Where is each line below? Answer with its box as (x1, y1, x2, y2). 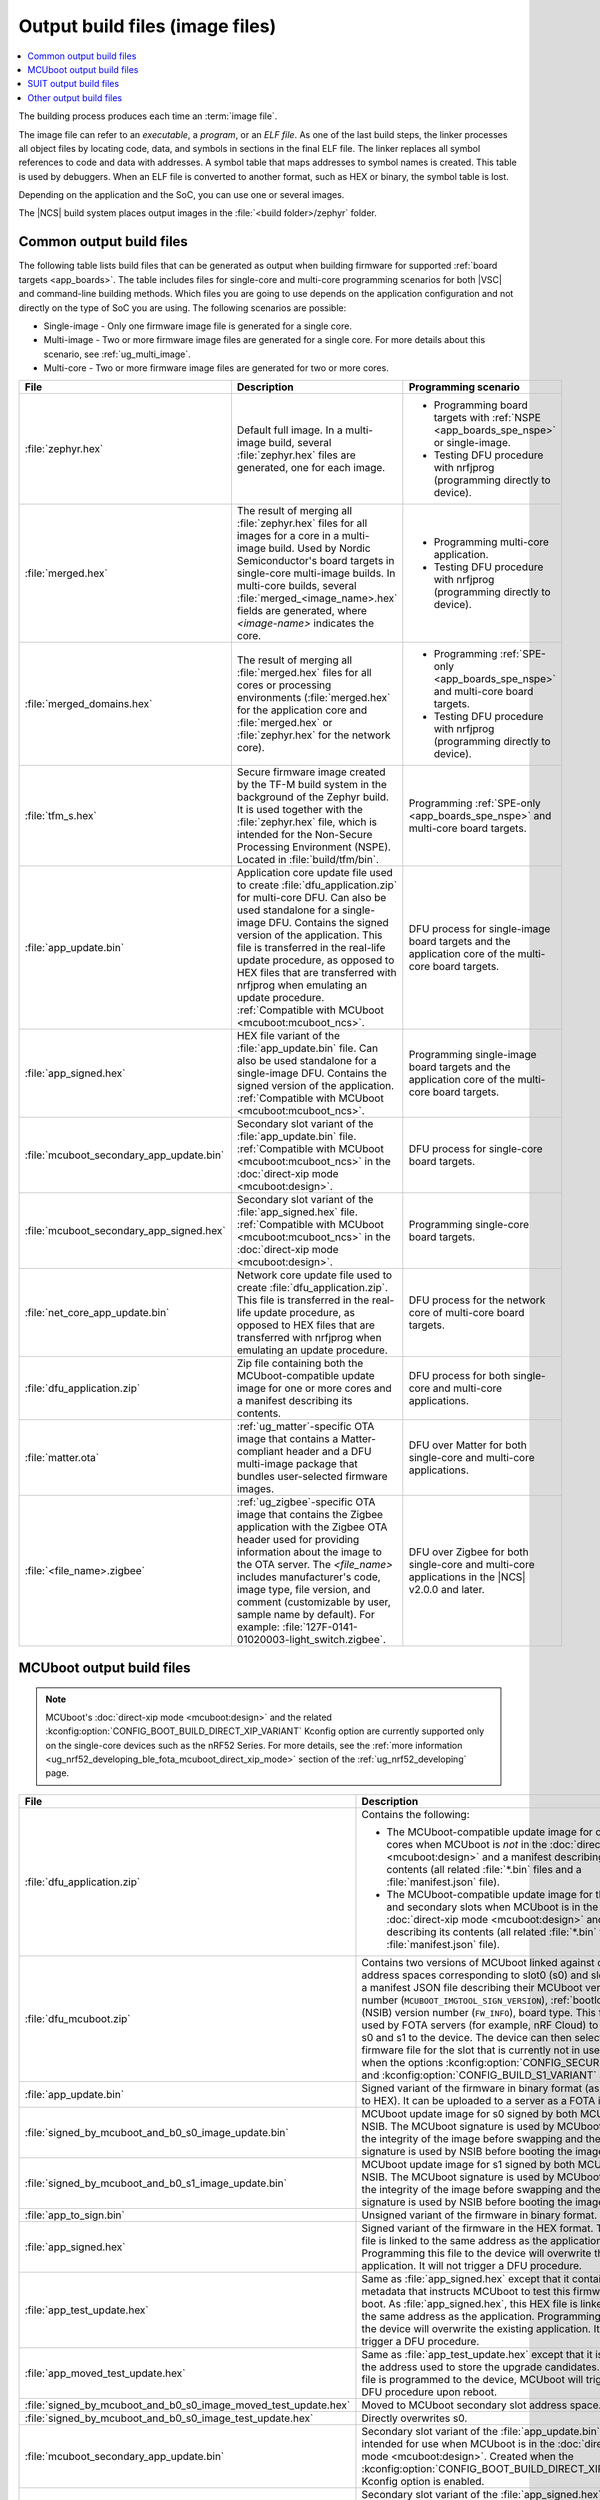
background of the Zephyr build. (236, 790, 390, 804)
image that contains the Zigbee (236, 1508, 384, 1522)
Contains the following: (361, 1807, 470, 1821)
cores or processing (236, 678, 332, 692)
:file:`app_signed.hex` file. (236, 1205, 359, 1219)
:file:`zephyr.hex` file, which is (236, 815, 378, 829)
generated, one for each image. (236, 461, 386, 475)
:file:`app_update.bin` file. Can (236, 1041, 379, 1055)
